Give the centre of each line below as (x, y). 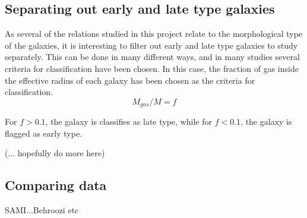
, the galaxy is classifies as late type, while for (129, 121)
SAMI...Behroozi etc (42, 210)
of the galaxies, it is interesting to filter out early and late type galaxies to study (151, 45)
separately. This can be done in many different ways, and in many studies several (152, 57)
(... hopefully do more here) (55, 153)
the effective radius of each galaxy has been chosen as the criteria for (130, 80)
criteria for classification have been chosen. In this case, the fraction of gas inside (152, 68)
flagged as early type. (44, 133)
